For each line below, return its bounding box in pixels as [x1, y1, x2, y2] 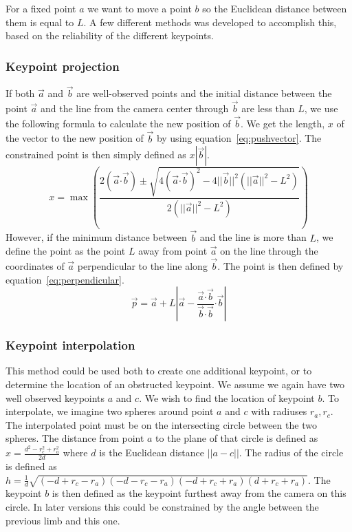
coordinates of [5, 258, 65, 273]
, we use [304, 101, 338, 116]
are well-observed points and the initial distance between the [76, 86, 332, 100]
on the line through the [220, 244, 318, 258]
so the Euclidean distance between [202, 1, 347, 15]
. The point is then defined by [217, 258, 344, 273]
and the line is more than [199, 230, 307, 244]
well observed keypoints [5, 390, 105, 405]
